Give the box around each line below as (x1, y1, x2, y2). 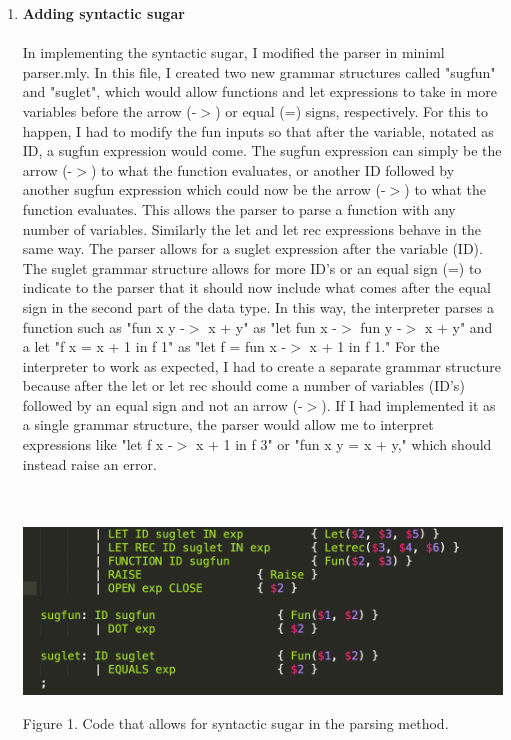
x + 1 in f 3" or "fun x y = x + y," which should (195, 434, 492, 455)
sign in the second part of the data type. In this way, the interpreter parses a (22, 296, 494, 317)
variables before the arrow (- (22, 100, 197, 121)
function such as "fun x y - (22, 316, 185, 337)
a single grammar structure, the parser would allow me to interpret (22, 414, 434, 435)
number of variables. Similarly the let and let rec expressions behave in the (22, 218, 482, 239)
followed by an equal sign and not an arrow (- (22, 394, 303, 415)
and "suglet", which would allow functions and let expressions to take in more (22, 81, 497, 102)
